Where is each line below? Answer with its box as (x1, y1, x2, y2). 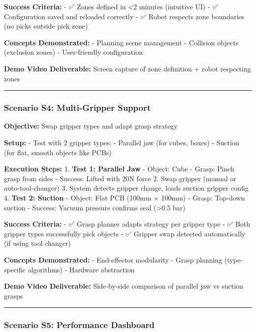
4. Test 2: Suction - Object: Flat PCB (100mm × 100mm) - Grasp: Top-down (4, 192, 245, 202)
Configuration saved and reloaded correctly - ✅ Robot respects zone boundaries (4, 11, 245, 21)
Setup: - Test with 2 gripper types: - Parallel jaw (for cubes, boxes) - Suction (4, 137, 239, 147)
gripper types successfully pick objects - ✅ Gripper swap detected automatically (4, 228, 246, 238)
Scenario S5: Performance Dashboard (4, 319, 155, 331)
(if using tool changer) (4, 238, 71, 248)
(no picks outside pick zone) (4, 21, 88, 31)
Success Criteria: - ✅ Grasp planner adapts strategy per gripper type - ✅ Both (4, 219, 251, 229)
